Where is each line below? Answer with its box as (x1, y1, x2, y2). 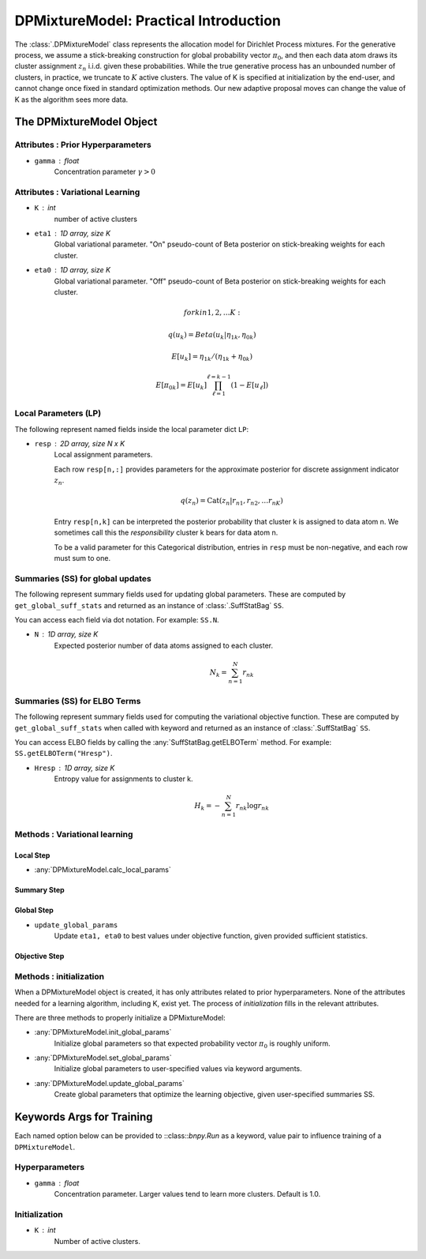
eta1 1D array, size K (34, 228, 110, 238)
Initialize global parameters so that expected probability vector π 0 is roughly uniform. (54, 1039, 331, 1050)
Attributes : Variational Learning (14, 186, 140, 197)
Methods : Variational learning (14, 829, 133, 840)
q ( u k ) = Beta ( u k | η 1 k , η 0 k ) (167, 330, 256, 341)
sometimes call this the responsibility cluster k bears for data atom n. (54, 528, 278, 537)
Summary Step (14, 885, 65, 895)
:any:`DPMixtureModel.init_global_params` (34, 1028, 172, 1037)
